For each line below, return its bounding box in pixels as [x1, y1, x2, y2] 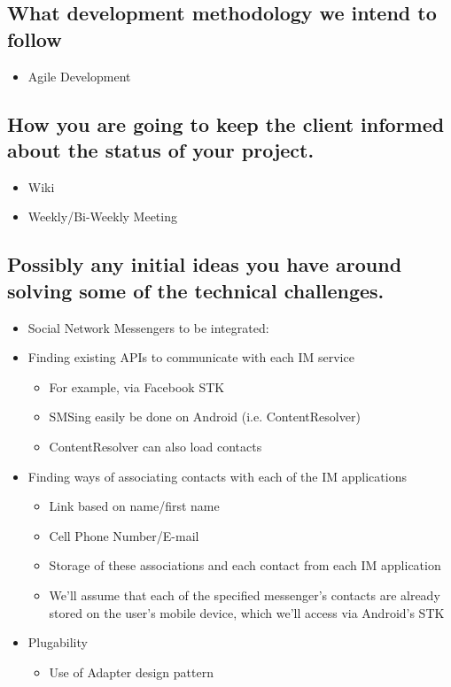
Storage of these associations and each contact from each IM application [49, 556, 441, 575]
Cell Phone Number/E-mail [49, 526, 199, 544]
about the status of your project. [7, 135, 315, 163]
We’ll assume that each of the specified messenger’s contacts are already [49, 585, 440, 604]
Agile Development [27, 66, 131, 85]
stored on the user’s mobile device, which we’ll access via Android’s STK [49, 603, 445, 621]
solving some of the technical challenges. [7, 276, 385, 304]
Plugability [27, 633, 88, 652]
